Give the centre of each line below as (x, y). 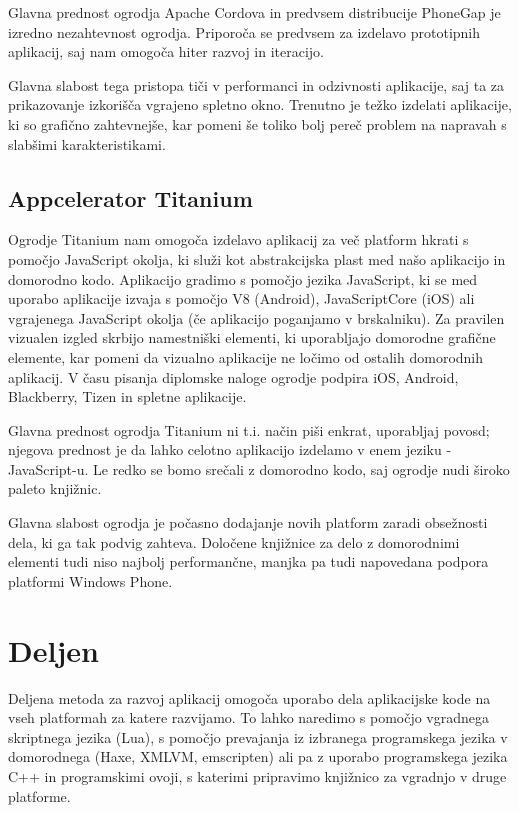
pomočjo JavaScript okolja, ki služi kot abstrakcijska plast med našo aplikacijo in (257, 258)
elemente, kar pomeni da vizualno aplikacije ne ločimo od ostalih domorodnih (246, 356)
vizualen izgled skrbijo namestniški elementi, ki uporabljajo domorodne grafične (252, 337)
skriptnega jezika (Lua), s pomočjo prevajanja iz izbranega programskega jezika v (258, 736)
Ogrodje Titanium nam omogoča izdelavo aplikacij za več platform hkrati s (238, 239)
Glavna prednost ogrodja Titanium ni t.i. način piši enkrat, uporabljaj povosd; (249, 429)
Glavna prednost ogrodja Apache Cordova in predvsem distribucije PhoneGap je (254, 12)
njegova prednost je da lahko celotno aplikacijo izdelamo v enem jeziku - (230, 449)
